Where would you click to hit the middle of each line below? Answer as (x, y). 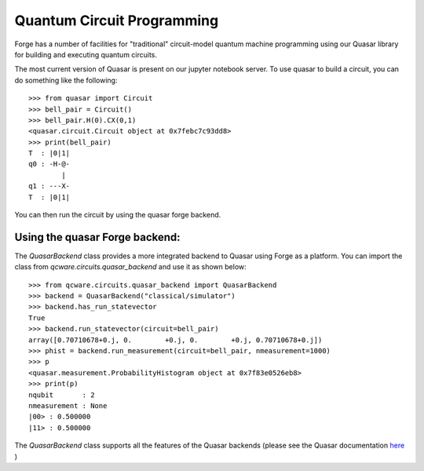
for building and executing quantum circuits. (86, 54)
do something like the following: (66, 80)
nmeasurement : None (68, 405)
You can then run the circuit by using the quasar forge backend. (118, 215)
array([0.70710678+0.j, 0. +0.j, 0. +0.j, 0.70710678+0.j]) (175, 340)
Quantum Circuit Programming (117, 20)
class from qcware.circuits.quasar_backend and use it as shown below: (130, 267)
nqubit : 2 (62, 395)
